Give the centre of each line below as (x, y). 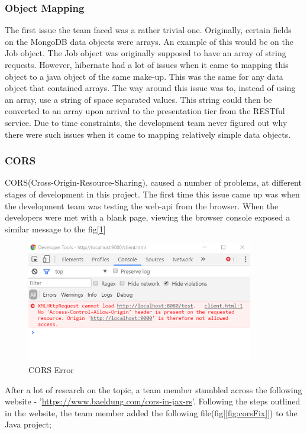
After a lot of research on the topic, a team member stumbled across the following (153, 389)
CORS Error (51, 369)
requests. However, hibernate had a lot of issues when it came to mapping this (147, 64)
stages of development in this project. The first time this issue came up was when (152, 194)
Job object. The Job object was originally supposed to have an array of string (146, 53)
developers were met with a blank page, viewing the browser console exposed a (148, 217)
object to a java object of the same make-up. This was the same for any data (144, 76)
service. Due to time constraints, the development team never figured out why (146, 122)
